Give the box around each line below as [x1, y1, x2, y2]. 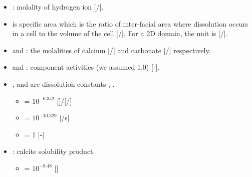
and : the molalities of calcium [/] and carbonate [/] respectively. [12, 45, 211, 55]
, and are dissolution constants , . [12, 78, 115, 89]
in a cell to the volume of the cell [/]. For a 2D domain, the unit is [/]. [12, 28, 228, 39]
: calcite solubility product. [12, 146, 95, 156]
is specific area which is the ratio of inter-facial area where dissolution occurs [12, 18, 248, 29]
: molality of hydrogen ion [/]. [12, 2, 104, 12]
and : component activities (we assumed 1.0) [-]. [12, 62, 160, 72]
